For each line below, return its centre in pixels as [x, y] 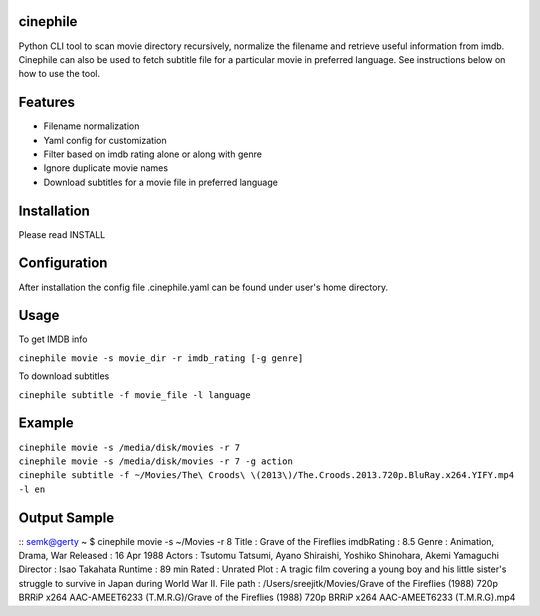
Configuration [63, 263]
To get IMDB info [53, 339]
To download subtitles [64, 376]
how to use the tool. [59, 74]
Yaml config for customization [105, 140]
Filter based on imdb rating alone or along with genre [152, 154]
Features [46, 102]
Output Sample [66, 517]
